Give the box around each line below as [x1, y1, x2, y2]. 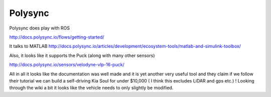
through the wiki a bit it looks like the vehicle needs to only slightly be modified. [9, 85, 174, 91]
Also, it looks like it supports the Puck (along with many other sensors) [9, 52, 155, 58]
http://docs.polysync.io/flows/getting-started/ [9, 34, 105, 40]
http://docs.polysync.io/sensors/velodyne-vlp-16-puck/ [9, 61, 125, 67]
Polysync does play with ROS [9, 25, 70, 31]
